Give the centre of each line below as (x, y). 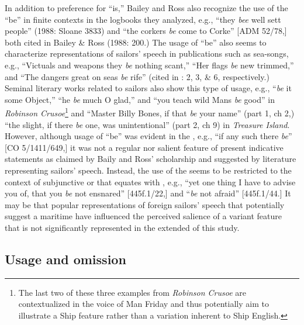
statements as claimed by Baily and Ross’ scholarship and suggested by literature (151, 159)
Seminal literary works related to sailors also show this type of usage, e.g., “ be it (148, 88)
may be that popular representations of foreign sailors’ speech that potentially (145, 204)
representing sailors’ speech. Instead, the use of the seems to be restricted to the (148, 170)
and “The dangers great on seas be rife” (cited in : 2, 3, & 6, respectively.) (137, 76)
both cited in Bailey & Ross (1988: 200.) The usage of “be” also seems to (136, 42)
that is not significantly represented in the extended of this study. (122, 227)
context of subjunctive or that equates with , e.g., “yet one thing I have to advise (150, 181)
